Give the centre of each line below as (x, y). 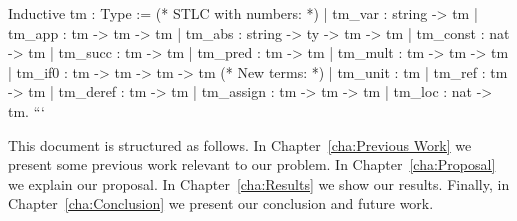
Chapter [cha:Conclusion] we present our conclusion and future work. (221, 203)
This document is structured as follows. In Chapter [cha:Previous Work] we (240, 144)
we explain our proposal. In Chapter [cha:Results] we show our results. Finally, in (259, 183)
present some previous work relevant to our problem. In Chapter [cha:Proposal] (252, 164)
